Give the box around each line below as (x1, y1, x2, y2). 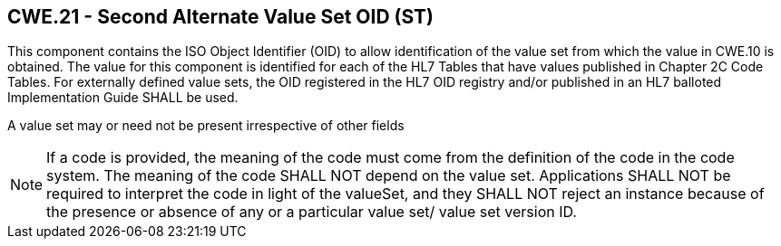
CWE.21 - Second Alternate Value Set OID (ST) (7, 5, 434, 28)
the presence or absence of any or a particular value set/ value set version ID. (46, 203, 577, 222)
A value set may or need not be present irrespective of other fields (7, 118, 405, 134)
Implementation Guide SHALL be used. (7, 90, 239, 106)
